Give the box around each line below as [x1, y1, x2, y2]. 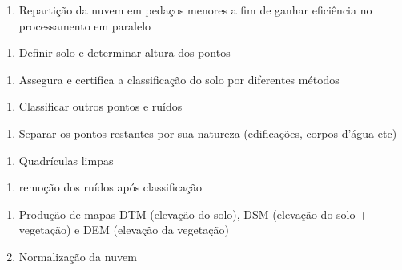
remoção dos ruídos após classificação [18, 179, 203, 195]
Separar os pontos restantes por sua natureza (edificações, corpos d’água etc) [18, 124, 397, 141]
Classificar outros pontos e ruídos [18, 98, 183, 115]
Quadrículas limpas [18, 151, 114, 168]
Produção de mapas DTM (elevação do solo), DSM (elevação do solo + [18, 205, 368, 222]
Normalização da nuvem [18, 248, 137, 264]
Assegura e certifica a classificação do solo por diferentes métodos [18, 71, 340, 87]
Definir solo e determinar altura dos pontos [18, 44, 231, 61]
